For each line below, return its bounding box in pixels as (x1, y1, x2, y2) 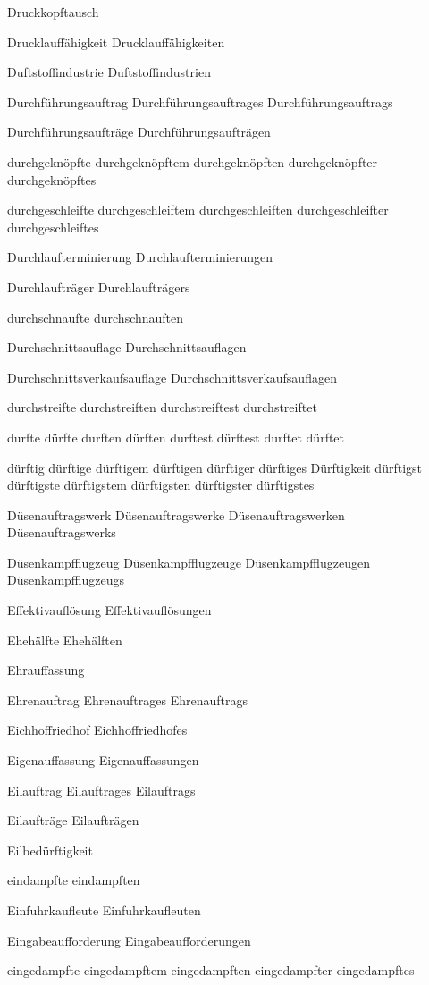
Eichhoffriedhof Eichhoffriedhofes (7, 720, 188, 739)
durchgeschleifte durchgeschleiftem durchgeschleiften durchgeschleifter (7, 200, 389, 219)
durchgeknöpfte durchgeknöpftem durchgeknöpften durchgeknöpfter (7, 152, 378, 171)
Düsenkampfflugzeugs (7, 570, 125, 589)
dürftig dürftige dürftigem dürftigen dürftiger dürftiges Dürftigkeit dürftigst (7, 458, 423, 476)
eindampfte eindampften (7, 871, 140, 889)
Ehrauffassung (7, 661, 85, 679)
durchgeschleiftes (7, 217, 99, 236)
